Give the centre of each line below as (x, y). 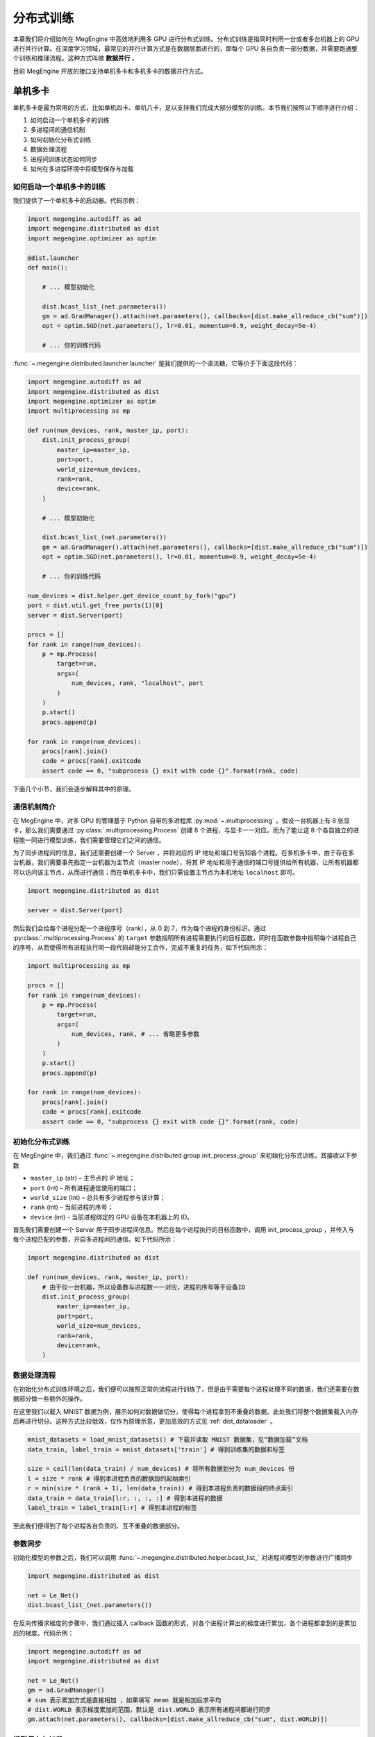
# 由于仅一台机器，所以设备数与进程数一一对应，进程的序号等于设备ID (144, 1287)
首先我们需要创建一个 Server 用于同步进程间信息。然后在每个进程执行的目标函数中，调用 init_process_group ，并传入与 (184, 1230)
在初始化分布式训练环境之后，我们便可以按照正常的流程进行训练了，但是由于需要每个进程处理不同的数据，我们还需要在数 (186, 1389)
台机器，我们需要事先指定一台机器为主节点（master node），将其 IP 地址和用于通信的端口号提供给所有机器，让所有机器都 (186, 862)
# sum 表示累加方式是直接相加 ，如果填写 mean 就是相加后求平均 (124, 1700)
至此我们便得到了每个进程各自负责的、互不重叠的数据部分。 (98, 1526)
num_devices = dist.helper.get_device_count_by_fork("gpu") (132, 595)
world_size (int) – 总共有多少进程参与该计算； (98, 1197)
